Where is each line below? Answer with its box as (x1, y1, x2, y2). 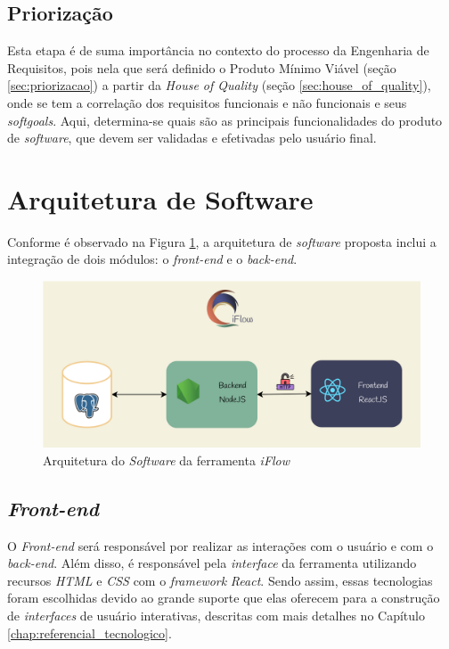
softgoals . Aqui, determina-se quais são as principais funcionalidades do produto (7, 111, 443, 129)
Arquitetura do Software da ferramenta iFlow (43, 450, 290, 469)
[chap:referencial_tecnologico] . (7, 623, 172, 642)
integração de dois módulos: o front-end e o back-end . (7, 250, 298, 268)
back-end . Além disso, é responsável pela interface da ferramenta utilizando (7, 554, 417, 572)
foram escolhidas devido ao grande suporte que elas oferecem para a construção (7, 588, 440, 607)
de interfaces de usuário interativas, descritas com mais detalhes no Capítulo (7, 606, 425, 624)
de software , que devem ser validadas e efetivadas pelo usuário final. (7, 128, 377, 147)
